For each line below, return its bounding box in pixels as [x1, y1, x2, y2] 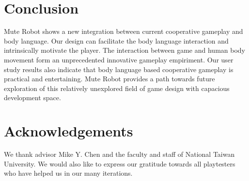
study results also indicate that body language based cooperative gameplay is [4, 64, 233, 74]
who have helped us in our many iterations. [4, 168, 133, 178]
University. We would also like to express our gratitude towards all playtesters [4, 158, 235, 168]
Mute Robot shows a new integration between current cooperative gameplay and [4, 26, 243, 36]
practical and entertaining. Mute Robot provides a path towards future [4, 74, 215, 84]
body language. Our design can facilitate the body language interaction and [4, 35, 229, 45]
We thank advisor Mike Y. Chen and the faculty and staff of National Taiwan [4, 149, 235, 159]
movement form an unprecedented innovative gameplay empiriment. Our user [4, 54, 233, 64]
